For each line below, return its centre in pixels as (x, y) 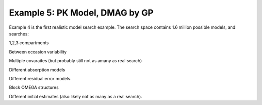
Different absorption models (37, 70)
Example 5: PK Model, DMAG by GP (81, 13)
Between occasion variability (38, 52)
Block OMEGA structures (34, 87)
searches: (19, 34)
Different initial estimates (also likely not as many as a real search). (76, 96)
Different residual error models (40, 78)
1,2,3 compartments (29, 43)
